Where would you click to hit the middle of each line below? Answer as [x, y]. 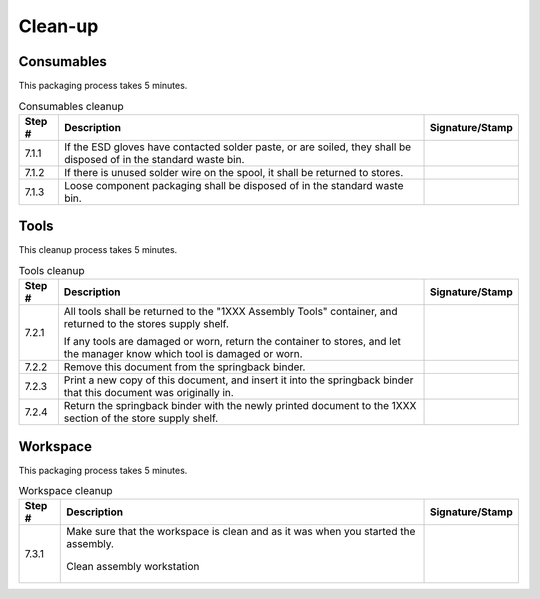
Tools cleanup [51, 270]
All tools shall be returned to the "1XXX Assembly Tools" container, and [231, 312]
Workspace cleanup [66, 491]
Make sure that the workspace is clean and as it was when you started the [241, 532]
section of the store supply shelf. [141, 418]
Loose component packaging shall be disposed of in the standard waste [233, 185]
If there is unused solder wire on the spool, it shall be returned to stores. [233, 172]
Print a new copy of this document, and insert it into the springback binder [238, 380]
